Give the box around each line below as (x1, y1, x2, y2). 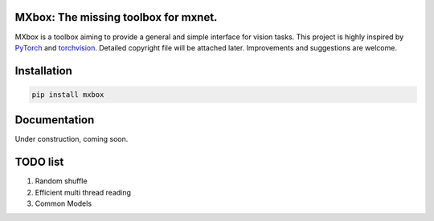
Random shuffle (35, 176, 88, 186)
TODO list (14, 155, 64, 169)
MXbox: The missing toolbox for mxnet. (14, 10, 218, 24)
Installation (14, 64, 72, 78)
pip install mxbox (31, 90, 104, 99)
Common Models (35, 199, 92, 208)
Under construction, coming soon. (14, 135, 129, 144)
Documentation (14, 113, 95, 127)
